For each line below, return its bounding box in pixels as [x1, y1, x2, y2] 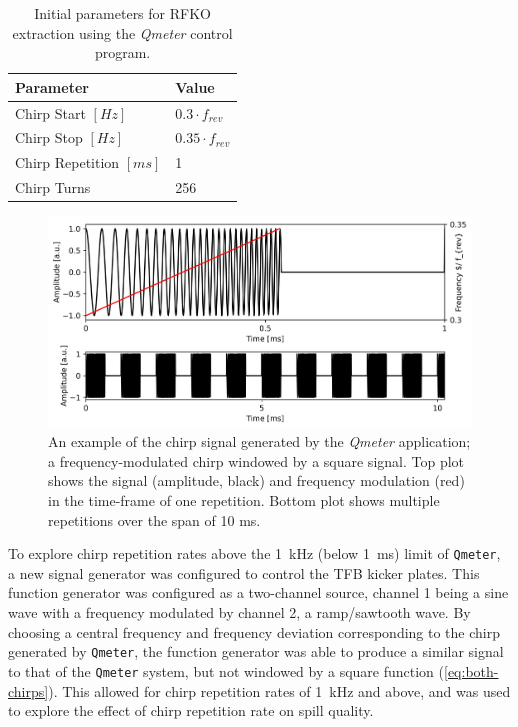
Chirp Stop [15, 127, 83, 148]
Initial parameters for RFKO [34, 3, 211, 23]
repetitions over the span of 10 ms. [48, 509, 261, 530]
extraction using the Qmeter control [12, 22, 233, 43]
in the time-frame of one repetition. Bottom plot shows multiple [48, 490, 440, 510]
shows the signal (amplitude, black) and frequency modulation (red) [48, 470, 465, 491]
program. [94, 42, 151, 63]
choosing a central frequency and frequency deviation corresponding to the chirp [8, 621, 500, 642]
